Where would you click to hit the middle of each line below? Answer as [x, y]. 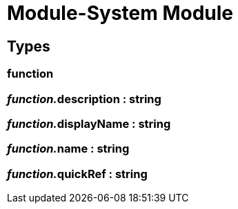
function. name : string [68, 149]
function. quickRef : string [77, 174]
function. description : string [84, 99]
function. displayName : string [89, 123]
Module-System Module [120, 13]
